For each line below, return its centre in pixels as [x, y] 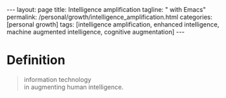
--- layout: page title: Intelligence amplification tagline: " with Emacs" [106, 9]
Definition [36, 60]
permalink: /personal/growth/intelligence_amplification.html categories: [109, 17]
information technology [58, 79]
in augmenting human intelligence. [74, 87]
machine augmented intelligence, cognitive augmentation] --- [96, 32]
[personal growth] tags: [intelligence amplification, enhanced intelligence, [113, 24]
